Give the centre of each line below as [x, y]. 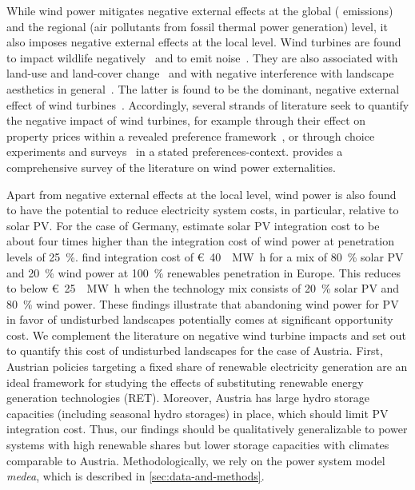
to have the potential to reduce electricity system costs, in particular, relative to [203, 210]
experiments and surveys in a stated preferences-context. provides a [175, 151]
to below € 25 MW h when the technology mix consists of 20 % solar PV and [203, 288]
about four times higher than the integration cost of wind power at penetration [200, 241]
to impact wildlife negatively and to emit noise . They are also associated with [202, 57]
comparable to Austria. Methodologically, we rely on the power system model [196, 460]
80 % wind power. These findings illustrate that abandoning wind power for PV [203, 303]
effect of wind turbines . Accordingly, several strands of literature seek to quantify [208, 104]
